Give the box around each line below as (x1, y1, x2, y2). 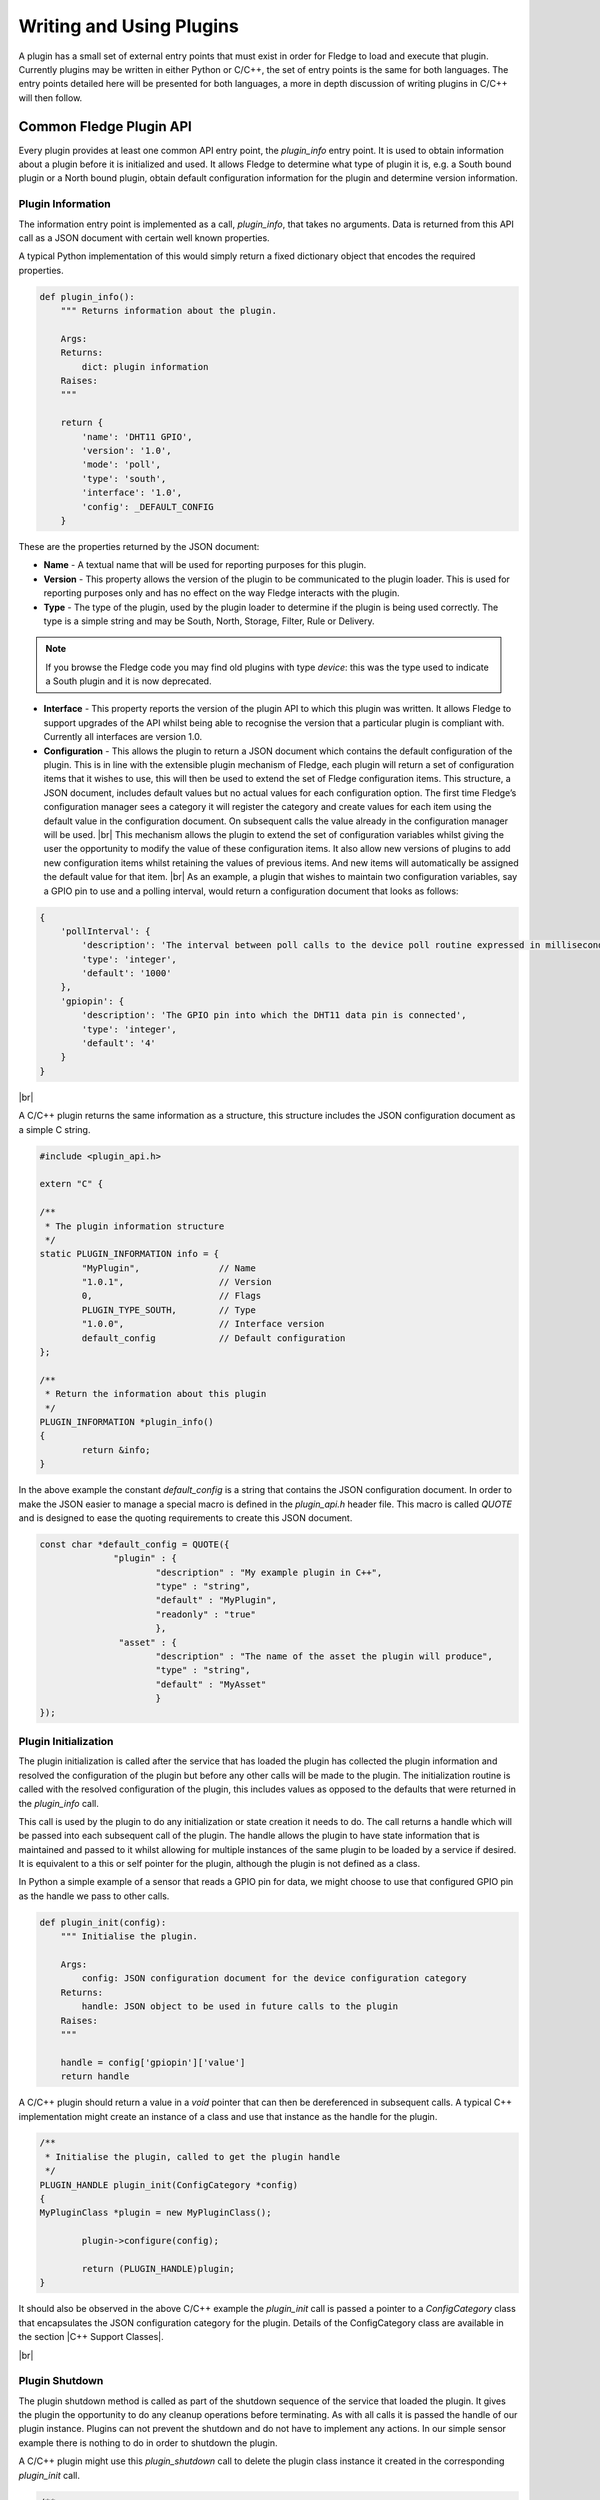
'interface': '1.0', (81, 487, 183, 499)
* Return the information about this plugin (45, 1388, 267, 1400)
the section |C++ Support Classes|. (18, 2331, 164, 2343)
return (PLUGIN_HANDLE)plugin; (81, 2263, 235, 2274)
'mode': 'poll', (81, 459, 162, 470)
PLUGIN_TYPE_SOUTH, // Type (81, 1304, 257, 1315)
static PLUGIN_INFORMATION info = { (39, 1248, 220, 1260)
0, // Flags (81, 1290, 262, 1302)
